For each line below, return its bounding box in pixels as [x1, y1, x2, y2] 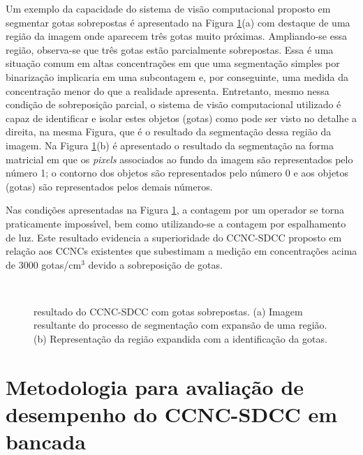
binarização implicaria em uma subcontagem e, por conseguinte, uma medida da [6, 69, 349, 84]
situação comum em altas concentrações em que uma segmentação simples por [6, 56, 340, 70]
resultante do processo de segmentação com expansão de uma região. [34, 318, 327, 332]
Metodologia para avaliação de [6, 372, 304, 401]
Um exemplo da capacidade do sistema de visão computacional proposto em [6, 1, 331, 15]
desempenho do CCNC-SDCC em [6, 400, 337, 428]
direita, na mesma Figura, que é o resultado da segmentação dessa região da [6, 124, 332, 139]
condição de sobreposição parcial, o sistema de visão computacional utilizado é [6, 97, 341, 112]
